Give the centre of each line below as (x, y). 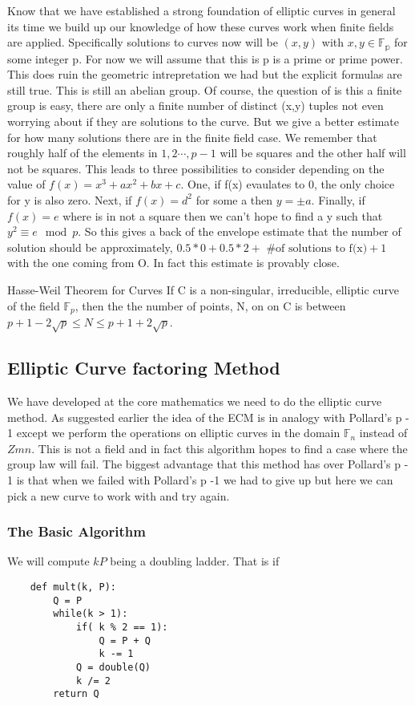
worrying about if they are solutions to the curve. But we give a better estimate (203, 122)
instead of (383, 433)
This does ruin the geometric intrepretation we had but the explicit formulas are (205, 74)
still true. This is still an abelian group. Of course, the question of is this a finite (205, 89)
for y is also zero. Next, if (70, 199)
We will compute (48, 561)
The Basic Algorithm (77, 531)
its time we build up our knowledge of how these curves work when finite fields (201, 26)
